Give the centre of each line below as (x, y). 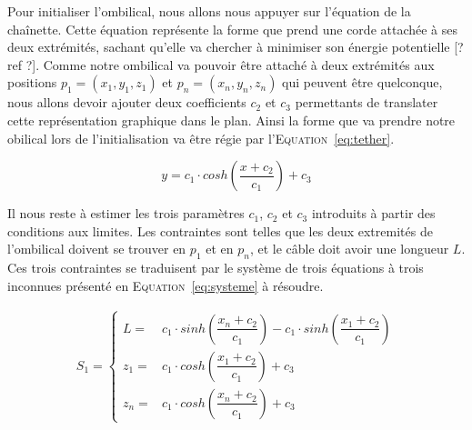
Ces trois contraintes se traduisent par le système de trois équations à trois (216, 268)
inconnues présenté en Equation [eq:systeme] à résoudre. (166, 285)
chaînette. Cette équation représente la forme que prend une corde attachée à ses (233, 29)
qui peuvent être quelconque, (362, 82)
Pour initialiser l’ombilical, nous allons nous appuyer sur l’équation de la (209, 11)
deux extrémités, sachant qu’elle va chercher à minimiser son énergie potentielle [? (236, 47)
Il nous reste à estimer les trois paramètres (126, 213)
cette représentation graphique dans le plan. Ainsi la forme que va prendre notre (231, 120)
